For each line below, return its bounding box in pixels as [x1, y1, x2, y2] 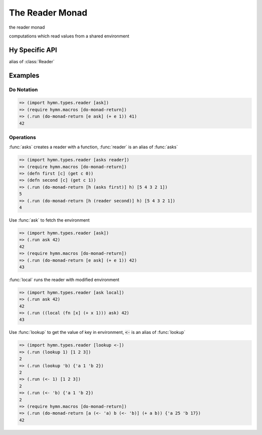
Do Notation [9, 86, 38, 93]
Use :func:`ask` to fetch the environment [9, 217, 90, 223]
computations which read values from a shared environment [9, 33, 130, 39]
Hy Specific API [9, 46, 57, 54]
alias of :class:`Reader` [9, 58, 55, 64]
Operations [9, 134, 36, 140]
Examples [9, 71, 40, 80]
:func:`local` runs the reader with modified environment [9, 277, 120, 282]
